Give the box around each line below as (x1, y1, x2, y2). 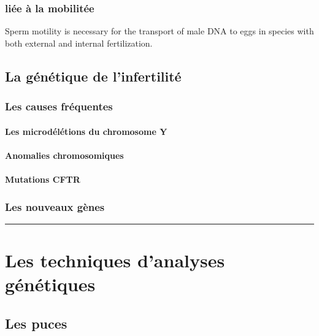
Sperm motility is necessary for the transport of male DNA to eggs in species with (5, 25, 314, 37)
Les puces (5, 313, 67, 332)
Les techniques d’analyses (5, 248, 225, 272)
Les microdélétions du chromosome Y (5, 124, 167, 137)
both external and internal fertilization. (5, 36, 153, 49)
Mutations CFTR (5, 173, 80, 185)
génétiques (5, 272, 96, 297)
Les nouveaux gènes (5, 199, 105, 214)
